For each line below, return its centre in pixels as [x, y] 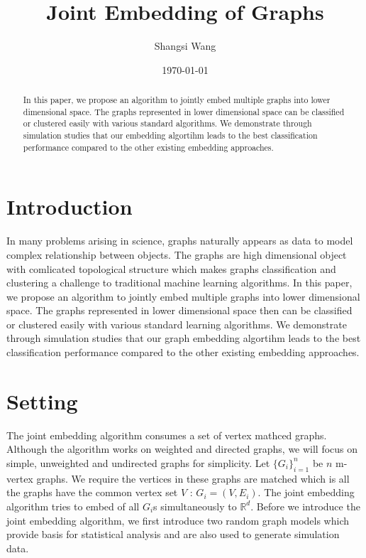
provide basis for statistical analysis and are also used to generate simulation [173, 534]
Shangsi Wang [185, 46]
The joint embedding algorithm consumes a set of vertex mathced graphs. [167, 435]
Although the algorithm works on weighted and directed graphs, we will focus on [182, 449]
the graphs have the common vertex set [92, 492]
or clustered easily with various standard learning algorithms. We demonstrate [177, 324]
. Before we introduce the [305, 506]
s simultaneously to [195, 506]
